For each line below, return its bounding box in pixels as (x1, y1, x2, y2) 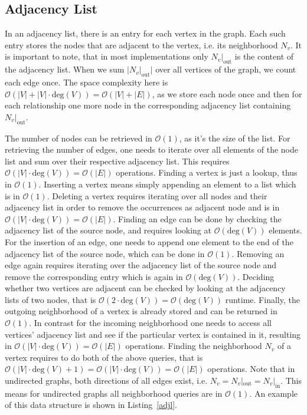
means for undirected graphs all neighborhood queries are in (5, 387, 223, 399)
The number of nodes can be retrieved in (5, 131, 152, 144)
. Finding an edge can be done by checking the (113, 212, 282, 225)
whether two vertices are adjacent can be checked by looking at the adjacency (5, 282, 286, 294)
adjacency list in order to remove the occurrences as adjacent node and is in (5, 201, 280, 213)
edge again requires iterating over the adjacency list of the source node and (5, 259, 277, 271)
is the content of (234, 50, 294, 62)
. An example (249, 387, 298, 399)
